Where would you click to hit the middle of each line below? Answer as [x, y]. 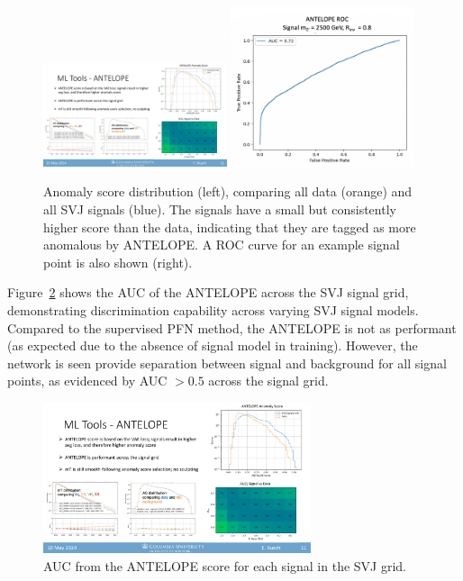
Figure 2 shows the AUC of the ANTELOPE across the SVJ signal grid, [208, 292]
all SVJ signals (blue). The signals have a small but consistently [220, 209]
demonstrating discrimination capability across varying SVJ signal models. [213, 310]
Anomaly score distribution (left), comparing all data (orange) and [228, 191]
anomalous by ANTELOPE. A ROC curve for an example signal [222, 245]
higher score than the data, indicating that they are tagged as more [230, 227]
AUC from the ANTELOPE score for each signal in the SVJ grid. [225, 565]
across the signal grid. [268, 381]
